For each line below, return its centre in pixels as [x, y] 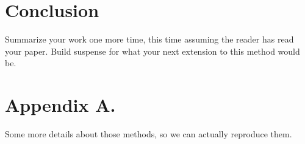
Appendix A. [60, 105]
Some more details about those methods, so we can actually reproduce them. [149, 134]
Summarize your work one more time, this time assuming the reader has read [149, 39]
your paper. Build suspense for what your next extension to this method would [152, 51]
